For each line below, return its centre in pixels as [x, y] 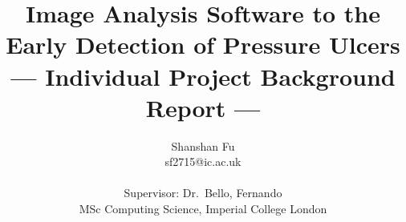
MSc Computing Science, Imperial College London [203, 209]
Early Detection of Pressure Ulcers [203, 44]
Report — [203, 107]
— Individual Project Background [203, 76]
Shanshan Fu [203, 145]
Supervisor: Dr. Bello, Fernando [203, 193]
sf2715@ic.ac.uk [203, 161]
